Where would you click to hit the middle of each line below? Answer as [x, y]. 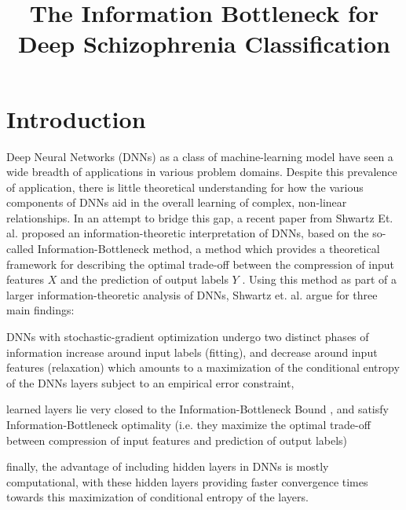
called [20, 249]
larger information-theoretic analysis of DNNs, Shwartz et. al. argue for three [192, 294]
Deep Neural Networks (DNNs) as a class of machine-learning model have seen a [200, 156]
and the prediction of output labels [144, 279]
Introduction [76, 118]
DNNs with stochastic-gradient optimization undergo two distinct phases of [188, 337]
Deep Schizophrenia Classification [204, 44]
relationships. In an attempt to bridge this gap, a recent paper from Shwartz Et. [200, 217]
